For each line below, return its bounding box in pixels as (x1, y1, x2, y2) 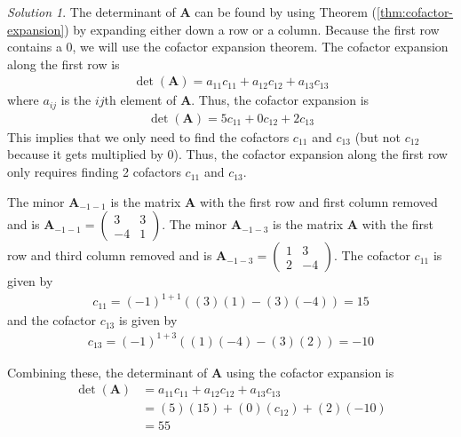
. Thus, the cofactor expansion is (191, 91, 370, 109)
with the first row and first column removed (199, 192, 438, 211)
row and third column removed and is (7, 246, 212, 265)
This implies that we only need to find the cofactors (7, 127, 290, 146)
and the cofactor (7, 311, 96, 330)
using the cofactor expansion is (226, 362, 394, 381)
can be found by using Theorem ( (195, 3, 378, 20)
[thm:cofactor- (377, 3, 454, 20)
